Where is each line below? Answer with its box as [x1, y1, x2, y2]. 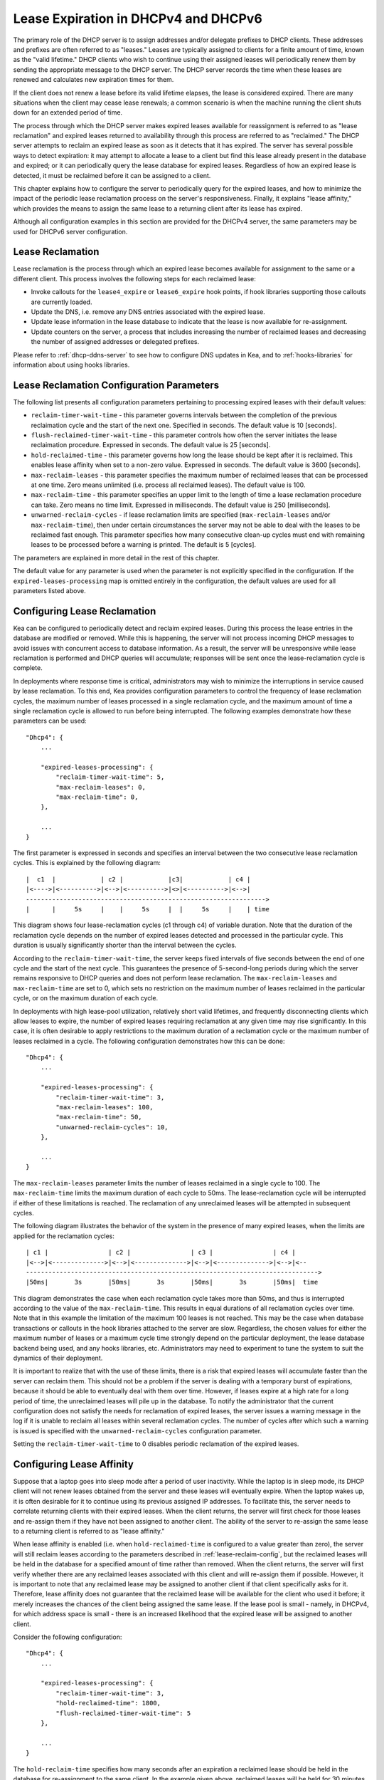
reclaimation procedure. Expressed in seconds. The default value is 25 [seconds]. [31, 441, 271, 449]
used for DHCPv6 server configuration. [13, 227, 128, 236]
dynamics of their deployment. [13, 1354, 103, 1363]
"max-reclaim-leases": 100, [55, 1104, 154, 1111]
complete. [13, 664, 43, 672]
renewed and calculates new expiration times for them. [13, 75, 174, 84]
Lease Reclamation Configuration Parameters [13, 379, 220, 391]
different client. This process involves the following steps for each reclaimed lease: [13, 274, 256, 283]
